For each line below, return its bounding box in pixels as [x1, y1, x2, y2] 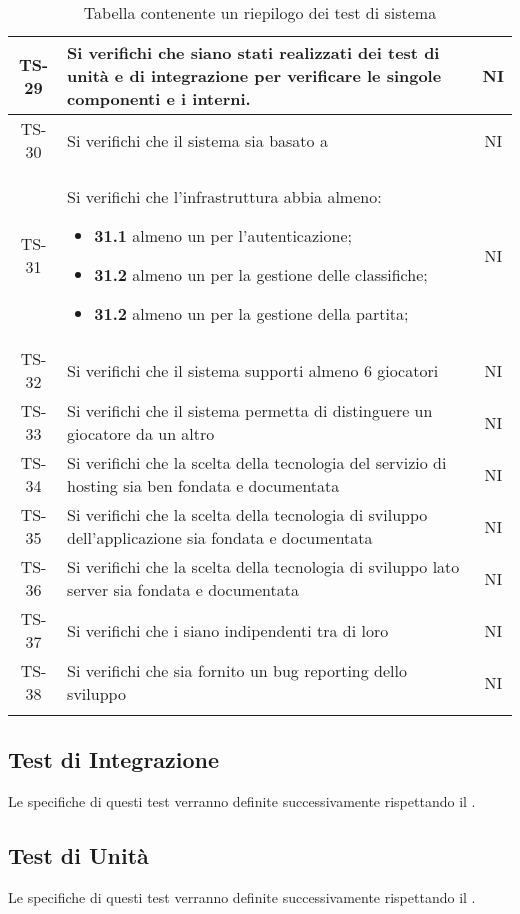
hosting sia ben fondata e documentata [67, 474, 340, 497]
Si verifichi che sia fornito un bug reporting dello [67, 659, 407, 682]
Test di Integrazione [8, 744, 220, 775]
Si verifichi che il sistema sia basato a [67, 128, 328, 152]
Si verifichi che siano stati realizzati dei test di [67, 41, 440, 64]
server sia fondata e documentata [67, 578, 299, 601]
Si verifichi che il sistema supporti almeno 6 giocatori [67, 358, 439, 382]
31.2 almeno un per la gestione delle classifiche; [94, 263, 428, 286]
